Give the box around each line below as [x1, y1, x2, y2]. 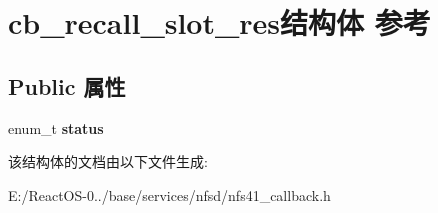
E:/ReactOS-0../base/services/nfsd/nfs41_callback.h [8, 184, 331, 205]
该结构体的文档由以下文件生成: [8, 151, 208, 172]
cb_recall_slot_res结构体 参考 [8, 2, 431, 43]
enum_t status [8, 117, 104, 138]
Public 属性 [8, 70, 126, 101]
